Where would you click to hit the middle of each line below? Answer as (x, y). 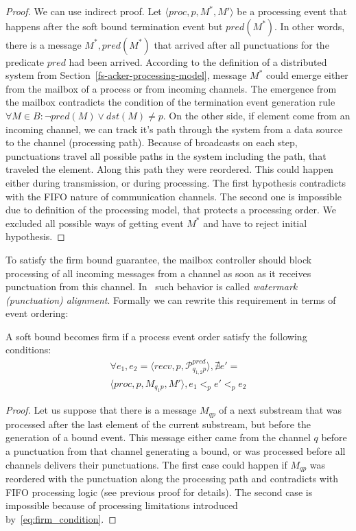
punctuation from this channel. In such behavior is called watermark (152, 286)
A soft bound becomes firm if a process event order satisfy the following (156, 336)
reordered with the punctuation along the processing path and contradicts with (172, 479)
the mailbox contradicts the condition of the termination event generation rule (170, 102)
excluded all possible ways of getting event (95, 223)
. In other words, (310, 26)
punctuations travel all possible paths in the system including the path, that (166, 155)
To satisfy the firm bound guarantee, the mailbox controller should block (159, 259)
